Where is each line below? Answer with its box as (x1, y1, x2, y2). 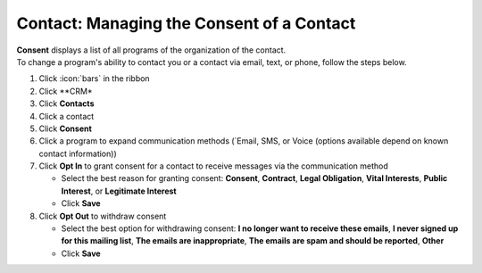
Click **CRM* (38, 86, 93, 96)
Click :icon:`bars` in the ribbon (38, 73, 151, 84)
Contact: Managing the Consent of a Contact (16, 13, 356, 33)
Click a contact (38, 111, 95, 121)
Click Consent (38, 123, 93, 134)
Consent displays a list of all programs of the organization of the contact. (16, 45, 287, 55)
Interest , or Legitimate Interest (61, 186, 178, 196)
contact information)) (38, 148, 117, 159)
